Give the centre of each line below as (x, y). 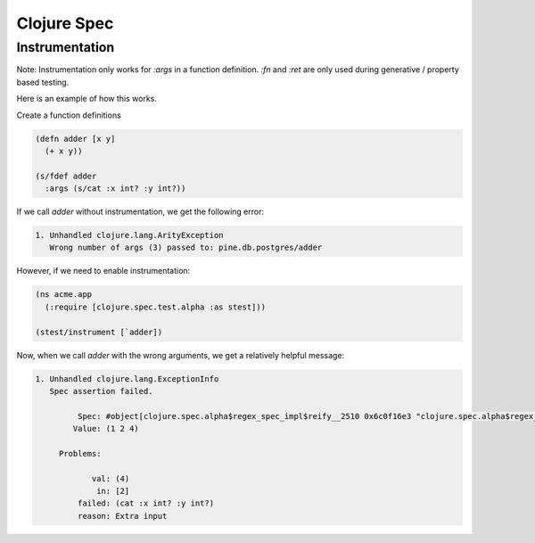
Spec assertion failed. (101, 391)
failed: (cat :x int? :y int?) (145, 503)
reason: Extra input (122, 516)
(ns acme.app (64, 295)
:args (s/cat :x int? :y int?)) (115, 189)
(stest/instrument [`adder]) (99, 332)
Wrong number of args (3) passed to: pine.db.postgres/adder (186, 248)
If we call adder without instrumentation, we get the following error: (140, 212)
